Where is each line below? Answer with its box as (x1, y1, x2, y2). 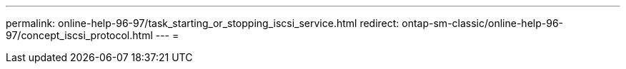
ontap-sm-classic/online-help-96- (402, 17, 564, 29)
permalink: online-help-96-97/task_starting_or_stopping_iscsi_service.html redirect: (6, 17, 399, 29)
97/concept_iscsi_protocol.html (6, 29, 153, 41)
